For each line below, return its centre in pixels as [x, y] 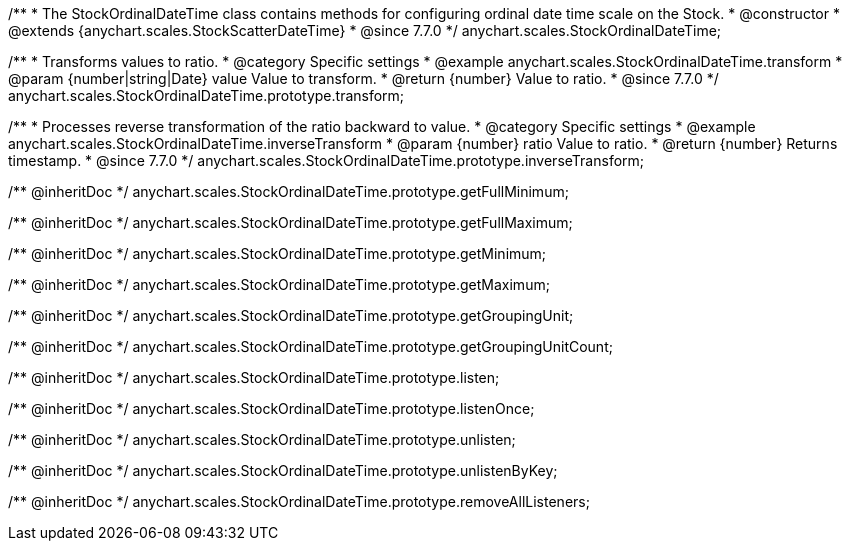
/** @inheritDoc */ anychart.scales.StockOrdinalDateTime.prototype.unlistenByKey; [283, 470]
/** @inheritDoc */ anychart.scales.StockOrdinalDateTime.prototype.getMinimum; [277, 253]
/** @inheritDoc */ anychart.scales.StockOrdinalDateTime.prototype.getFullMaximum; [290, 222]
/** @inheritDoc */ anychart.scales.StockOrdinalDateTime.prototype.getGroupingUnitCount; [310, 346]
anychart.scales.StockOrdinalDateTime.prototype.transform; [206, 95]
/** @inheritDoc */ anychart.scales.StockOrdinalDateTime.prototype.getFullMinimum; [288, 191]
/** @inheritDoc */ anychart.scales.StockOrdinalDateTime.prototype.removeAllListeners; [299, 501]
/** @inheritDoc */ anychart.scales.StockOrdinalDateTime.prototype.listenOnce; [271, 408]
